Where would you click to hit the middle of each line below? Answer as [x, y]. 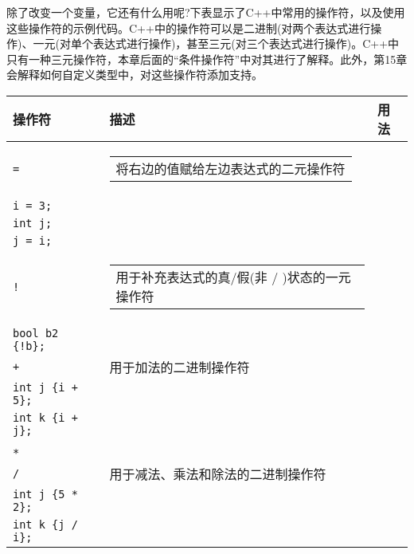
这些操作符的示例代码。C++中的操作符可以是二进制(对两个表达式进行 [189, 28]
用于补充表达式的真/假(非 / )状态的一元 [233, 277]
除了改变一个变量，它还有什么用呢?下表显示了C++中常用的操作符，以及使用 [206, 12]
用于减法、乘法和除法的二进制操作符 [218, 473]
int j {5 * [45, 494]
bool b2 [36, 333]
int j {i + [45, 387]
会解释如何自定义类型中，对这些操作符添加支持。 [135, 75]
